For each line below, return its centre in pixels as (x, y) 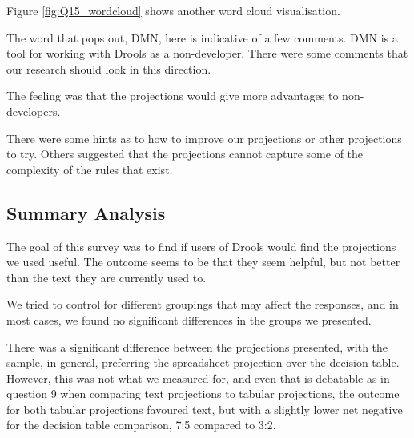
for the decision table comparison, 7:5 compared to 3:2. (141, 425)
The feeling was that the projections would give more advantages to (173, 96)
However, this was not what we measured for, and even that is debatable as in (198, 378)
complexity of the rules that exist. (90, 169)
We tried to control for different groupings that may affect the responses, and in (203, 304)
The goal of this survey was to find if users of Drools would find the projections (201, 246)
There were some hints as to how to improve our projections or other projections (204, 138)
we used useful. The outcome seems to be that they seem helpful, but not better (203, 262)
